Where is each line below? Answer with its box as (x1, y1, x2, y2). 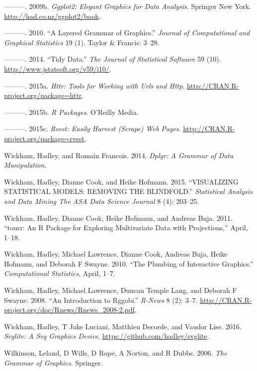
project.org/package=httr (4, 90, 82, 100)
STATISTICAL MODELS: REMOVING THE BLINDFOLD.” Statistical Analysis (4, 186, 253, 196)
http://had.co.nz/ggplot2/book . (4, 10, 101, 21)
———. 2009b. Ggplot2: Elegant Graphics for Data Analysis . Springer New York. (4, 1, 252, 11)
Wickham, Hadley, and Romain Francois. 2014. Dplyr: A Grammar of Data (4, 150, 234, 160)
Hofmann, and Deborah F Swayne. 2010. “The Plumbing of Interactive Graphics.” (4, 258, 254, 269)
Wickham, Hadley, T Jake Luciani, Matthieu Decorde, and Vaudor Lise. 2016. (4, 321, 242, 331)
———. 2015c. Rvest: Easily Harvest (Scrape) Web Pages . (4, 123, 181, 134)
